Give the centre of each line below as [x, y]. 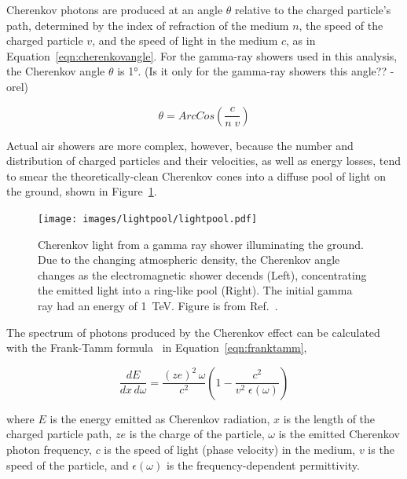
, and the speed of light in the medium [185, 40]
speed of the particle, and [68, 464]
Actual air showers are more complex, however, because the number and [180, 145]
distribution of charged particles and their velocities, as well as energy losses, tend [204, 161]
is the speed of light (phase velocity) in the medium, [230, 449]
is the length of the [329, 418]
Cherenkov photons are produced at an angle [115, 9]
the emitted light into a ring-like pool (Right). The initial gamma [195, 290]
